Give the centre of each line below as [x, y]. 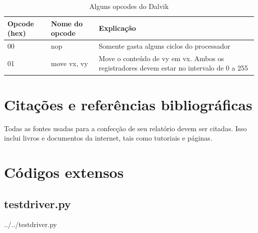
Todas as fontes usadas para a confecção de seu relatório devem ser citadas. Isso [126, 128]
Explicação [118, 28]
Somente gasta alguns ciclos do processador [164, 46]
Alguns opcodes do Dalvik [129, 6]
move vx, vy [69, 63]
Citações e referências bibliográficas [128, 104]
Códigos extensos [64, 172]
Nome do [67, 23]
